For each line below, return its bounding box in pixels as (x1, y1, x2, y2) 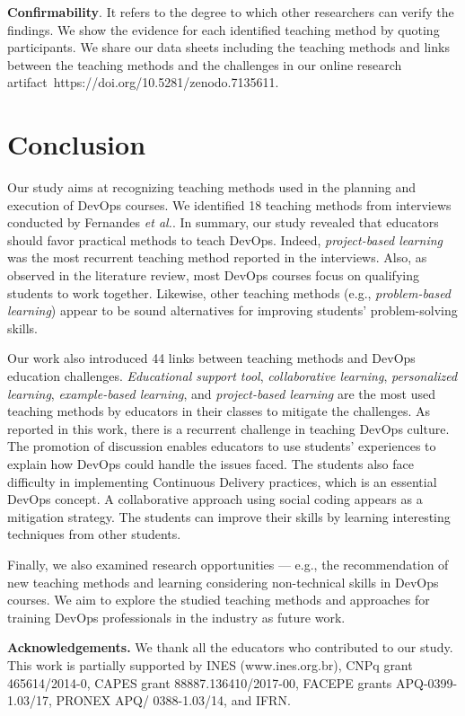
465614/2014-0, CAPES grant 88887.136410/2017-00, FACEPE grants (7, 673, 392, 692)
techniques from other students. (7, 525, 181, 544)
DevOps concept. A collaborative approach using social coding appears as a (7, 490, 423, 508)
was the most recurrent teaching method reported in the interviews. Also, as (7, 248, 427, 267)
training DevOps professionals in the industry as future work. (7, 607, 346, 626)
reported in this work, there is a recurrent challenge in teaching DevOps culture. (7, 419, 450, 438)
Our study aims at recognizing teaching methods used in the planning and (7, 178, 417, 197)
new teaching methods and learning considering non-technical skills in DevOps (7, 572, 439, 591)
